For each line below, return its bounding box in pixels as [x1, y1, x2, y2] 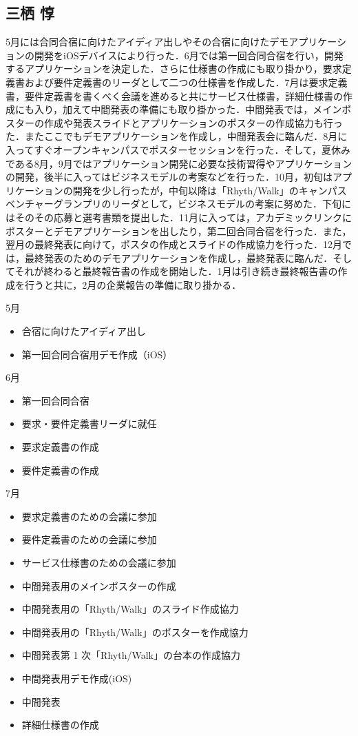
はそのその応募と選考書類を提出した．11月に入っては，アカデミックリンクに [6, 209, 352, 224]
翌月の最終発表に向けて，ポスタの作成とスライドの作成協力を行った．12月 [6, 237, 343, 252]
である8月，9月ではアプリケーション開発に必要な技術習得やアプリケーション [6, 156, 352, 170]
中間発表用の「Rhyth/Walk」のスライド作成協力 [21, 602, 239, 616]
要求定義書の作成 [21, 440, 99, 454]
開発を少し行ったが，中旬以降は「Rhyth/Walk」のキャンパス [72, 183, 347, 197]
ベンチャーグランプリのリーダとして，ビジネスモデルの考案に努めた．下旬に [6, 196, 352, 211]
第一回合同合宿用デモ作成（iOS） [21, 347, 173, 361]
